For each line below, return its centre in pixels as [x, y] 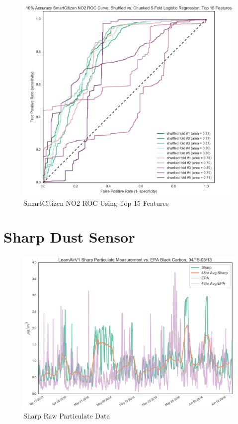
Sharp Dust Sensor [69, 237]
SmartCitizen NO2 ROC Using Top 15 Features [96, 203]
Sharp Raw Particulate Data [67, 416]
